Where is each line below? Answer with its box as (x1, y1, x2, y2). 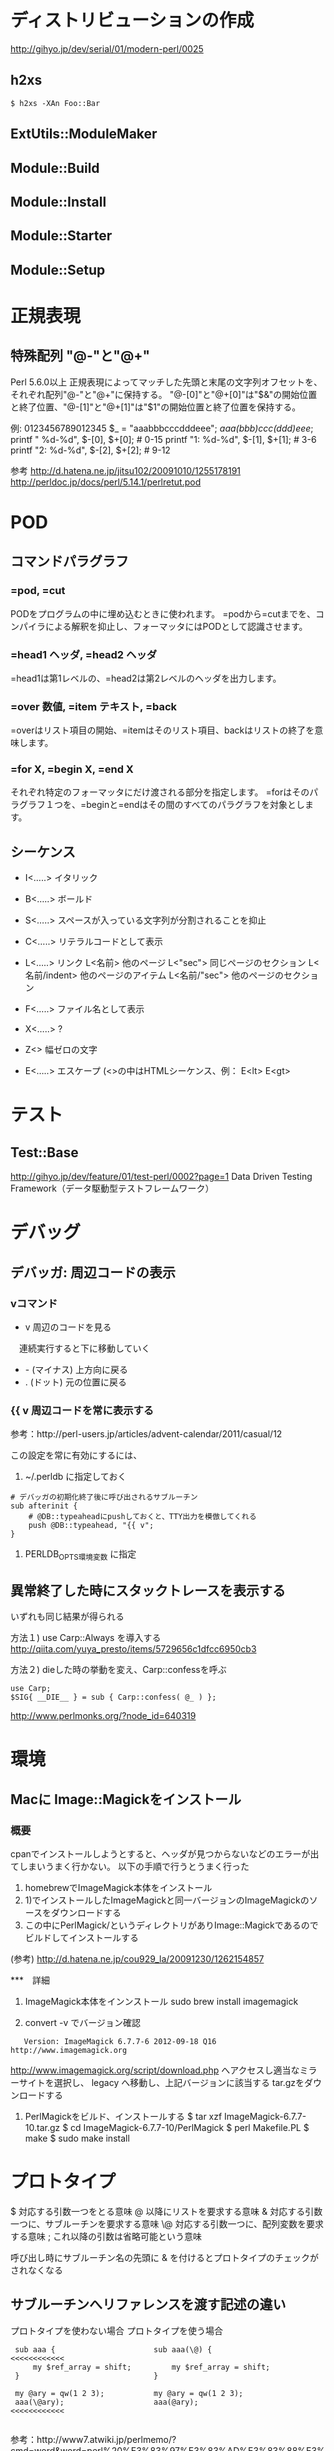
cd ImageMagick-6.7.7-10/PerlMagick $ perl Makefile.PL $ (70, 2121, 310, 2133)
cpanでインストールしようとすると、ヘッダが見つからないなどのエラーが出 (10, 1847, 320, 1860)
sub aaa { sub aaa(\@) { (14, 2344, 213, 2355)
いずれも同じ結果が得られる (10, 1611, 125, 1623)
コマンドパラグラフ (10, 553, 129, 570)
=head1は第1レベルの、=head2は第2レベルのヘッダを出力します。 (10, 672, 282, 684)
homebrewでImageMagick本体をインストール (24, 1881, 213, 1893)
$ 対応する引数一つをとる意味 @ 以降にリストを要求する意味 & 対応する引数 (10, 2205, 323, 2217)
